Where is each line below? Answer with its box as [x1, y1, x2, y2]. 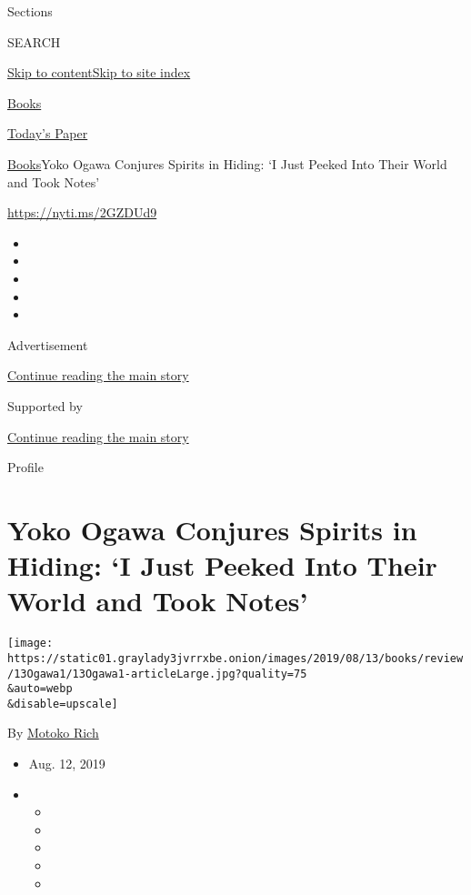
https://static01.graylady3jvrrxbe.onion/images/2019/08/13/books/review [7, 651, 464, 665]
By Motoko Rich [7, 723, 99, 742]
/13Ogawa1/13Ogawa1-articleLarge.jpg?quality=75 [7, 667, 307, 680]
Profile [7, 458, 44, 477]
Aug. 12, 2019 [28, 754, 105, 773]
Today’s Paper [7, 124, 88, 143]
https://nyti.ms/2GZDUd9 [7, 203, 157, 222]
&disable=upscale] [7, 697, 118, 710]
